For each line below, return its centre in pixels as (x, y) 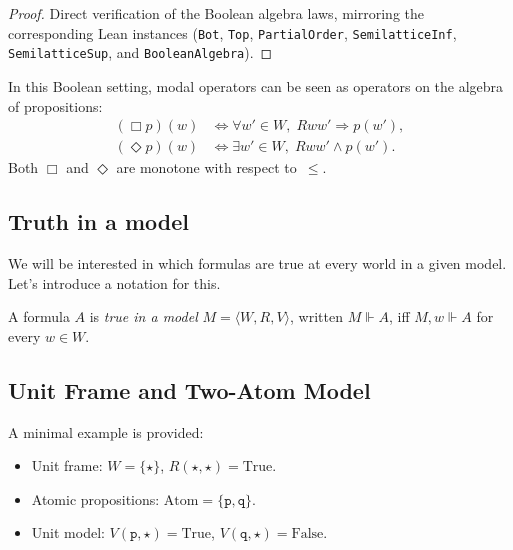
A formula (39, 316)
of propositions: (55, 105)
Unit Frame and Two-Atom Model (189, 389)
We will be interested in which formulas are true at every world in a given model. (257, 262)
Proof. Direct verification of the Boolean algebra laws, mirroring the (216, 13)
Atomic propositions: (95, 498)
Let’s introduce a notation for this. (114, 282)
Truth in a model (98, 221)
